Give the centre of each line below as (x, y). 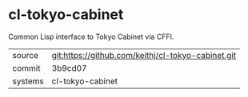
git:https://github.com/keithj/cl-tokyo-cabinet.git (144, 55)
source (25, 55)
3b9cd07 (69, 68)
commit (26, 68)
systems (28, 81)
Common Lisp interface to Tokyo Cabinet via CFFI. (91, 37)
